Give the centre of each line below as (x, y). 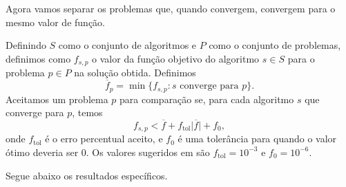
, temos (87, 112)
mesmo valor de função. (55, 22)
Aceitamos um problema (57, 99)
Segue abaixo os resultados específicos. (87, 175)
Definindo (26, 45)
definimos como (38, 58)
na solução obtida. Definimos (135, 73)
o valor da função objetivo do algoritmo (176, 58)
